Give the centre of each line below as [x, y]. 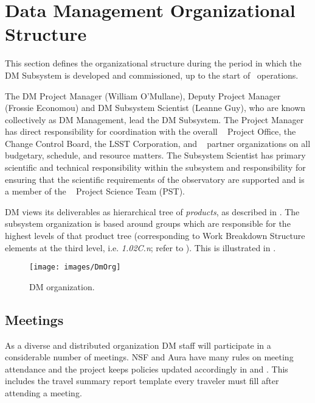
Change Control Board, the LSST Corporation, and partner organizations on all [158, 143]
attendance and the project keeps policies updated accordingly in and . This [147, 369]
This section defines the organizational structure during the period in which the [153, 63]
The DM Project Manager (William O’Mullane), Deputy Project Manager [143, 95]
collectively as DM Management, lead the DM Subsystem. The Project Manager [154, 119]
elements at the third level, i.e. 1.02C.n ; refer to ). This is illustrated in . [140, 247]
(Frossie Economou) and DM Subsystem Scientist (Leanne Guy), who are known [155, 108]
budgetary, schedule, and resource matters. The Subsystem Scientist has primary [155, 155]
